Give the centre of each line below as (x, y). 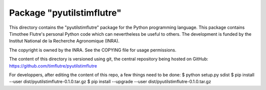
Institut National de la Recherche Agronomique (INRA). (64, 41)
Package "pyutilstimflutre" (65, 13)
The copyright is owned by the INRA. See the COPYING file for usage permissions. (93, 50)
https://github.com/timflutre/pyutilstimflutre (53, 66)
